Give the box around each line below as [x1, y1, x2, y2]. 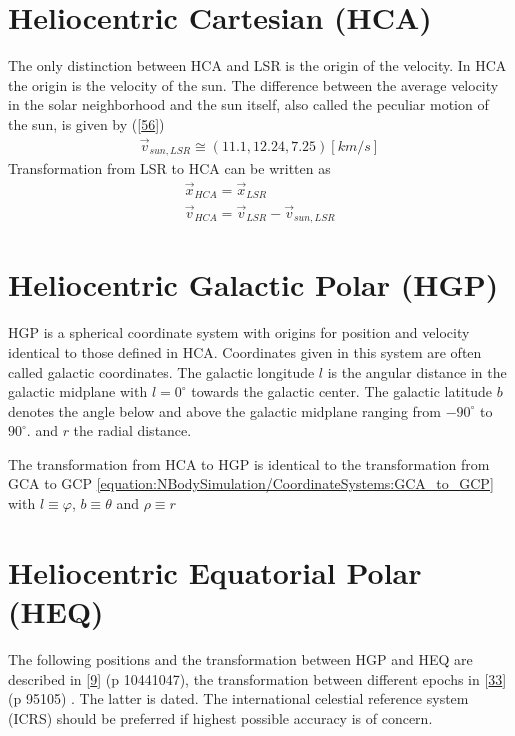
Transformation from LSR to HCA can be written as [8, 158, 331, 179]
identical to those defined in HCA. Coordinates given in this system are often [8, 341, 482, 362]
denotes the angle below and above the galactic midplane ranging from [8, 400, 441, 421]
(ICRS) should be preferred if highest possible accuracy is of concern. [8, 707, 433, 728]
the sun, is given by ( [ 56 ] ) [8, 113, 165, 134]
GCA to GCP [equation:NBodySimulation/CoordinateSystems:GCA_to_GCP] [8, 473, 494, 494]
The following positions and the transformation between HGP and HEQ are [8, 648, 473, 669]
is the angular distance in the [327, 361, 507, 382]
